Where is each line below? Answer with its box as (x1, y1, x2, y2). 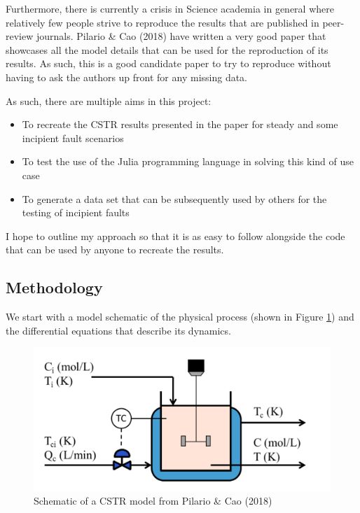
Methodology (6, 276, 103, 298)
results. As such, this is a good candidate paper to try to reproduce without (6, 56, 331, 71)
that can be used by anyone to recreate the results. (6, 242, 224, 257)
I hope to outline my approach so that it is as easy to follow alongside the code (6, 228, 345, 243)
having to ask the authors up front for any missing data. (6, 69, 248, 84)
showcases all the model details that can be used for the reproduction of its (6, 42, 328, 57)
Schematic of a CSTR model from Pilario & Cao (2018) (34, 493, 272, 508)
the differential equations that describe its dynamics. (6, 323, 231, 337)
